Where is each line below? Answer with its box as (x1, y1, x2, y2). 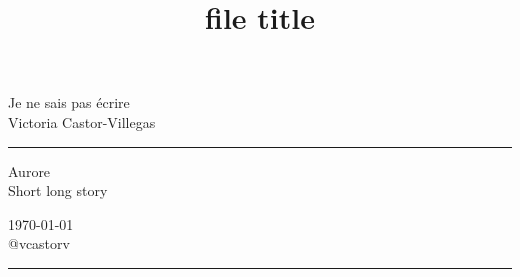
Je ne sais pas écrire (8, 92, 130, 113)
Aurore (8, 160, 51, 181)
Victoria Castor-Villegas (8, 111, 156, 132)
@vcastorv (8, 233, 70, 254)
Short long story (8, 180, 108, 201)
